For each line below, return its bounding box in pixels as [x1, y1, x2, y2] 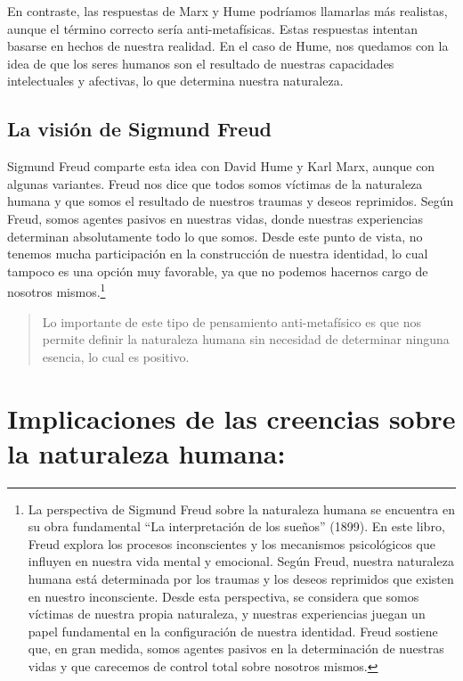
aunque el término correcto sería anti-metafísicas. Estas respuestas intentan [7, 19, 418, 37]
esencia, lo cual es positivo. [42, 347, 190, 365]
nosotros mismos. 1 [7, 280, 106, 300]
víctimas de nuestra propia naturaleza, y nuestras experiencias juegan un [28, 604, 426, 623]
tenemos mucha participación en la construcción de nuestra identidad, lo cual [7, 244, 428, 263]
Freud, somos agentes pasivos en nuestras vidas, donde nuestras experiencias [7, 209, 424, 227]
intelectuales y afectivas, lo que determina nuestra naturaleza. [7, 71, 344, 90]
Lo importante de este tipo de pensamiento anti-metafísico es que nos [42, 312, 422, 331]
